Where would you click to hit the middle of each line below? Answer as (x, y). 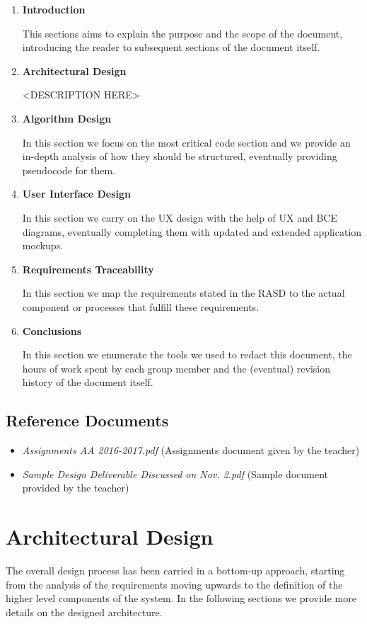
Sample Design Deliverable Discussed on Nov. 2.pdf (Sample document (175, 473)
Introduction (54, 9)
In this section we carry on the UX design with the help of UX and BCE (180, 217)
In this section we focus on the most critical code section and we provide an (186, 142)
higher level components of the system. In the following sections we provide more (181, 598)
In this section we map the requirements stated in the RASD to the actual (183, 293)
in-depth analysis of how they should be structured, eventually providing (180, 156)
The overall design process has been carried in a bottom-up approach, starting (175, 570)
